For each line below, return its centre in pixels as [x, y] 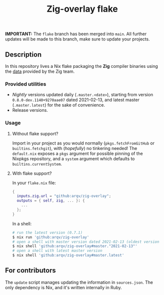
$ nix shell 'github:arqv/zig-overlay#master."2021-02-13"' [75, 246]
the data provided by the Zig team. [40, 71]
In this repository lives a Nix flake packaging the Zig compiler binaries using [82, 66]
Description [23, 54]
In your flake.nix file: [34, 183]
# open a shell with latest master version [57, 251]
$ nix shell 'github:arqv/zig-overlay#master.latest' [68, 255]
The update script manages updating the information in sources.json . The [79, 282]
